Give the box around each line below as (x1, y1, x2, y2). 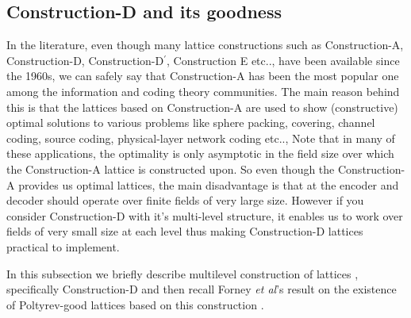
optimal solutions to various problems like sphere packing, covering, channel (6, 114, 375, 131)
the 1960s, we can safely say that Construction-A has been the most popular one (6, 67, 399, 84)
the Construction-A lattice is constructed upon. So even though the (6, 160, 335, 177)
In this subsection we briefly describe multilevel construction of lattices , (6, 265, 359, 282)
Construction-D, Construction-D (6, 52, 164, 68)
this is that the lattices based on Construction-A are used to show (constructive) (6, 98, 398, 115)
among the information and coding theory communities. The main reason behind (6, 82, 400, 99)
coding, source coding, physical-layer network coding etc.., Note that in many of (6, 129, 395, 146)
